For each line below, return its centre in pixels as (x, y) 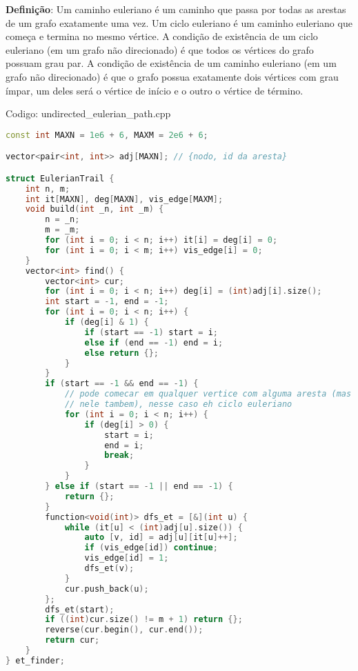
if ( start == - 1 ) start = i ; (151, 332)
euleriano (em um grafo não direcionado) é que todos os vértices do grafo (160, 49)
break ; (119, 455)
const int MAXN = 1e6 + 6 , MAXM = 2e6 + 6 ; (107, 135)
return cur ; (72, 640)
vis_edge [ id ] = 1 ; (127, 558)
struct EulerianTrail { (60, 178)
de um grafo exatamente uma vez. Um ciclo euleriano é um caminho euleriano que (179, 22)
